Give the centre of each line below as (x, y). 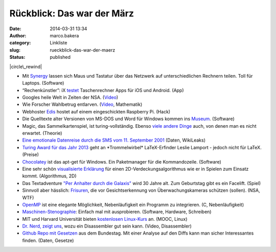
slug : (15, 50)
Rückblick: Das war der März (72, 13)
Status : (17, 57)
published (60, 57)
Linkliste (59, 43)
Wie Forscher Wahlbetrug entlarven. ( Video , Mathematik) (82, 104)
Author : (18, 35)
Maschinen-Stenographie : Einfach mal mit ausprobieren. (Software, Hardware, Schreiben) (117, 212)
